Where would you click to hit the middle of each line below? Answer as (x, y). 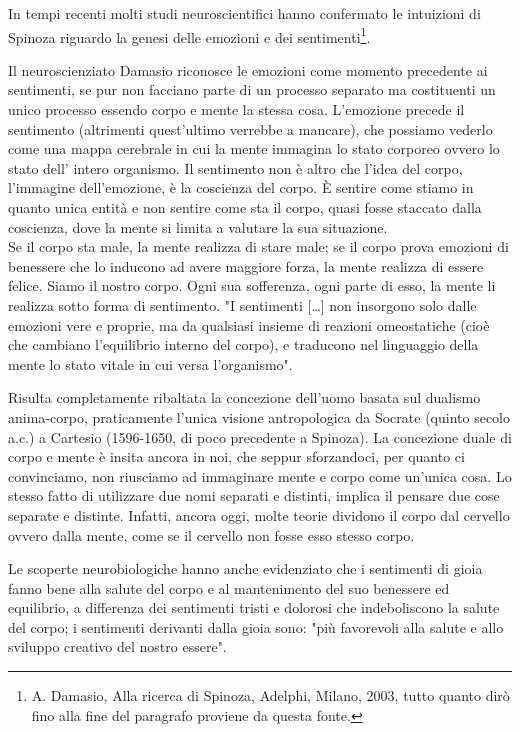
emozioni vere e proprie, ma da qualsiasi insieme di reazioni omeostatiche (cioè (249, 324)
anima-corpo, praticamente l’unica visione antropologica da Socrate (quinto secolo (259, 416)
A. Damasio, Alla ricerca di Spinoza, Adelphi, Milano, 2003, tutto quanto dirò (270, 695)
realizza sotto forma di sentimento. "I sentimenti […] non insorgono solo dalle (242, 304)
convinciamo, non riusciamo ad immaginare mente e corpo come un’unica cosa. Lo (260, 475)
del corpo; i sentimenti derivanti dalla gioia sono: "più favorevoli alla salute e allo (256, 626)
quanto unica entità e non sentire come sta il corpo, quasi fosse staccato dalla (245, 207)
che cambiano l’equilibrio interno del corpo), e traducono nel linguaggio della (243, 344)
